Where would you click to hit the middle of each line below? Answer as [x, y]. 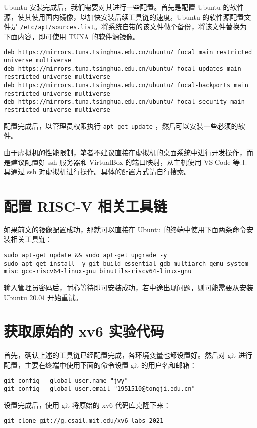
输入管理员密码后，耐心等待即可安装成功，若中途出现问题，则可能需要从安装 [128, 287]
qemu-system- [231, 263]
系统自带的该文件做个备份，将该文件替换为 [178, 27]
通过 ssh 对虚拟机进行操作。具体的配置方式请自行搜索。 [101, 172]
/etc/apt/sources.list [57, 27]
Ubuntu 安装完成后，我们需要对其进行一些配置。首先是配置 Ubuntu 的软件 [124, 7]
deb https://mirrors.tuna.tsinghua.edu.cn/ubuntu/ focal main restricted [128, 52]
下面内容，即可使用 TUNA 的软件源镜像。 [72, 36]
